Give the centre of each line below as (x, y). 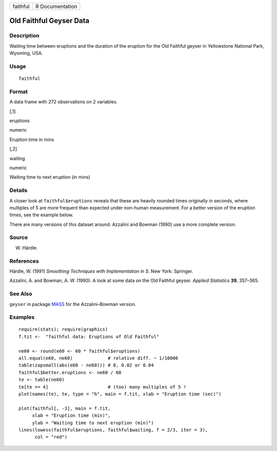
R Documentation (56, 6)
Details (18, 191)
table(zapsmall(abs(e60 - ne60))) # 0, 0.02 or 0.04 (86, 365)
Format (19, 91)
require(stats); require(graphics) (63, 330)
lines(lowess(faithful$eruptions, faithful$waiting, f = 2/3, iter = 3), (113, 430)
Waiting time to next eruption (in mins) (50, 177)
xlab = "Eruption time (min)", (71, 416)
